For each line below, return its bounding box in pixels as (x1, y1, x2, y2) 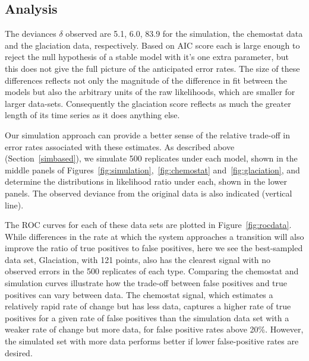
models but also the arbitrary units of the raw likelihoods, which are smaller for (5, 85, 295, 98)
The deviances (5, 27, 56, 40)
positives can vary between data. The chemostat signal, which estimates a (5, 288, 273, 300)
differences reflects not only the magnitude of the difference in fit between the (5, 74, 288, 86)
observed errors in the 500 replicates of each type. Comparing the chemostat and (5, 265, 299, 277)
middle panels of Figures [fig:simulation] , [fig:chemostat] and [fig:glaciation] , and (5, 163, 300, 176)
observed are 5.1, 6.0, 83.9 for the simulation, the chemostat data (65, 27, 303, 40)
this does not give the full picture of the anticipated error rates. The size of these (5, 62, 300, 74)
